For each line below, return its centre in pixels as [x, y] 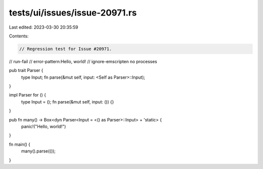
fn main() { [20, 144]
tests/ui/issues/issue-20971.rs [73, 13]
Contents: [19, 36]
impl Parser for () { [28, 95]
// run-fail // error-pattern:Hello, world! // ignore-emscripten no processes [83, 61]
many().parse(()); [38, 151]
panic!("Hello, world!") [44, 127]
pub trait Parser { [26, 70]
